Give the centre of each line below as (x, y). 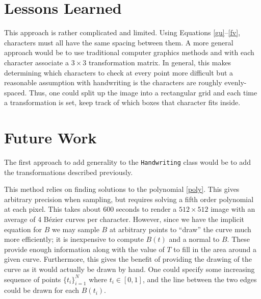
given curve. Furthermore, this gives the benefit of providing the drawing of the (128, 259)
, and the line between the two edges (200, 279)
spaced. (16, 92)
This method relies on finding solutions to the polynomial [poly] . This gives (122, 189)
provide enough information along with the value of (84, 249)
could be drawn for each (42, 290)
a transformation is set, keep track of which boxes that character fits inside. (122, 102)
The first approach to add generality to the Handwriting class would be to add (127, 162)
